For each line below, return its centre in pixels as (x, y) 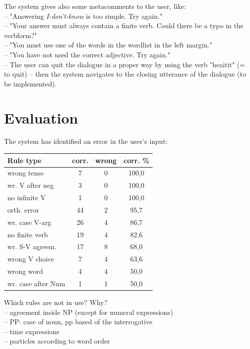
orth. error (23, 209)
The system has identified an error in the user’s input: (86, 141)
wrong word (25, 271)
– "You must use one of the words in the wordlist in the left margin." (108, 45)
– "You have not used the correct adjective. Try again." (87, 54)
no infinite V (27, 197)
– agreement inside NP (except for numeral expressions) (89, 312)
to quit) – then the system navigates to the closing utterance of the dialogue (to (125, 74)
